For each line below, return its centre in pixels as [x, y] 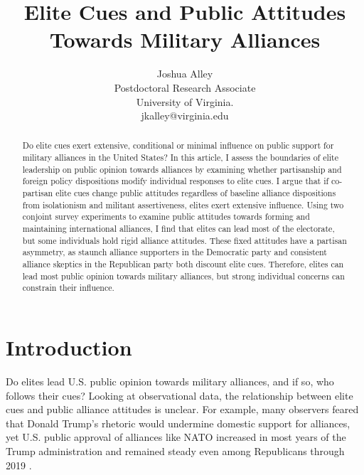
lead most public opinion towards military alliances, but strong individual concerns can [183, 276]
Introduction [69, 347]
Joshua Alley [185, 74]
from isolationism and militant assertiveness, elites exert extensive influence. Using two [183, 204]
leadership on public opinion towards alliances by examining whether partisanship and [182, 169]
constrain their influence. [68, 288]
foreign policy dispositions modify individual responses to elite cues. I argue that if [176, 181]
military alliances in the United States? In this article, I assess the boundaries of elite [180, 158]
